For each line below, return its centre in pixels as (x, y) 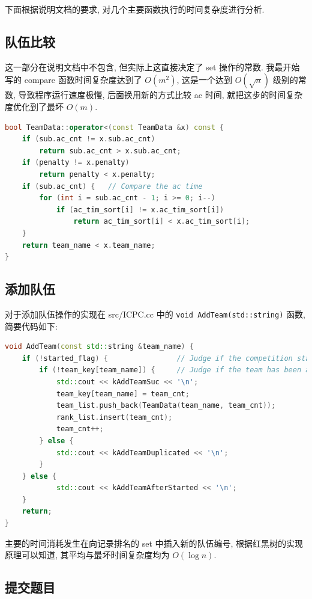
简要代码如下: (31, 326)
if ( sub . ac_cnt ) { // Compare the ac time (112, 186)
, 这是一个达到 (205, 80)
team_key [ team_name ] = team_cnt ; (123, 394)
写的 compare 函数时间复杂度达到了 (73, 80)
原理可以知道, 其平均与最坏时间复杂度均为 (87, 555)
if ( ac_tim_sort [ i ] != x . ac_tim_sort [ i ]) (140, 210)
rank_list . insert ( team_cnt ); (114, 417)
